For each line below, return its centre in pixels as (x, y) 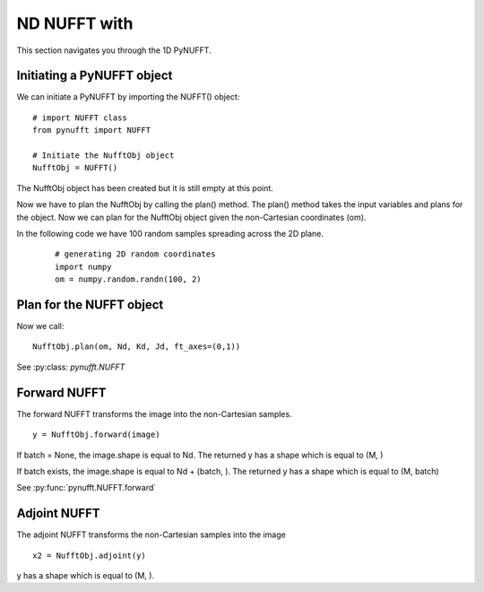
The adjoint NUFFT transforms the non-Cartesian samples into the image (151, 535)
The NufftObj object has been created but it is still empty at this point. (145, 187)
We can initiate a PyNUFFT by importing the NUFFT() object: (128, 97)
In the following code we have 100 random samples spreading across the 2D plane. (170, 233)
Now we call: (40, 326)
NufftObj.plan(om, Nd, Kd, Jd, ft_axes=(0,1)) (137, 347)
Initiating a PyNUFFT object (95, 76)
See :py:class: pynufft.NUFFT (71, 367)
